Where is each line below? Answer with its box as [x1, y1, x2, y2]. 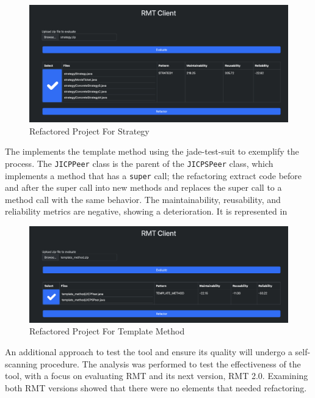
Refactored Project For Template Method [29, 325, 185, 337]
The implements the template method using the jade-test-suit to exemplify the [5, 145, 299, 158]
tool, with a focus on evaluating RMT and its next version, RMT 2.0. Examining [5, 369, 308, 382]
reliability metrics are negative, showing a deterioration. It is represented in [5, 205, 288, 218]
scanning [5, 357, 37, 370]
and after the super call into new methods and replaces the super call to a [5, 181, 282, 194]
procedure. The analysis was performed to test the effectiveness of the [40, 357, 301, 370]
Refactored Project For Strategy [29, 124, 150, 137]
